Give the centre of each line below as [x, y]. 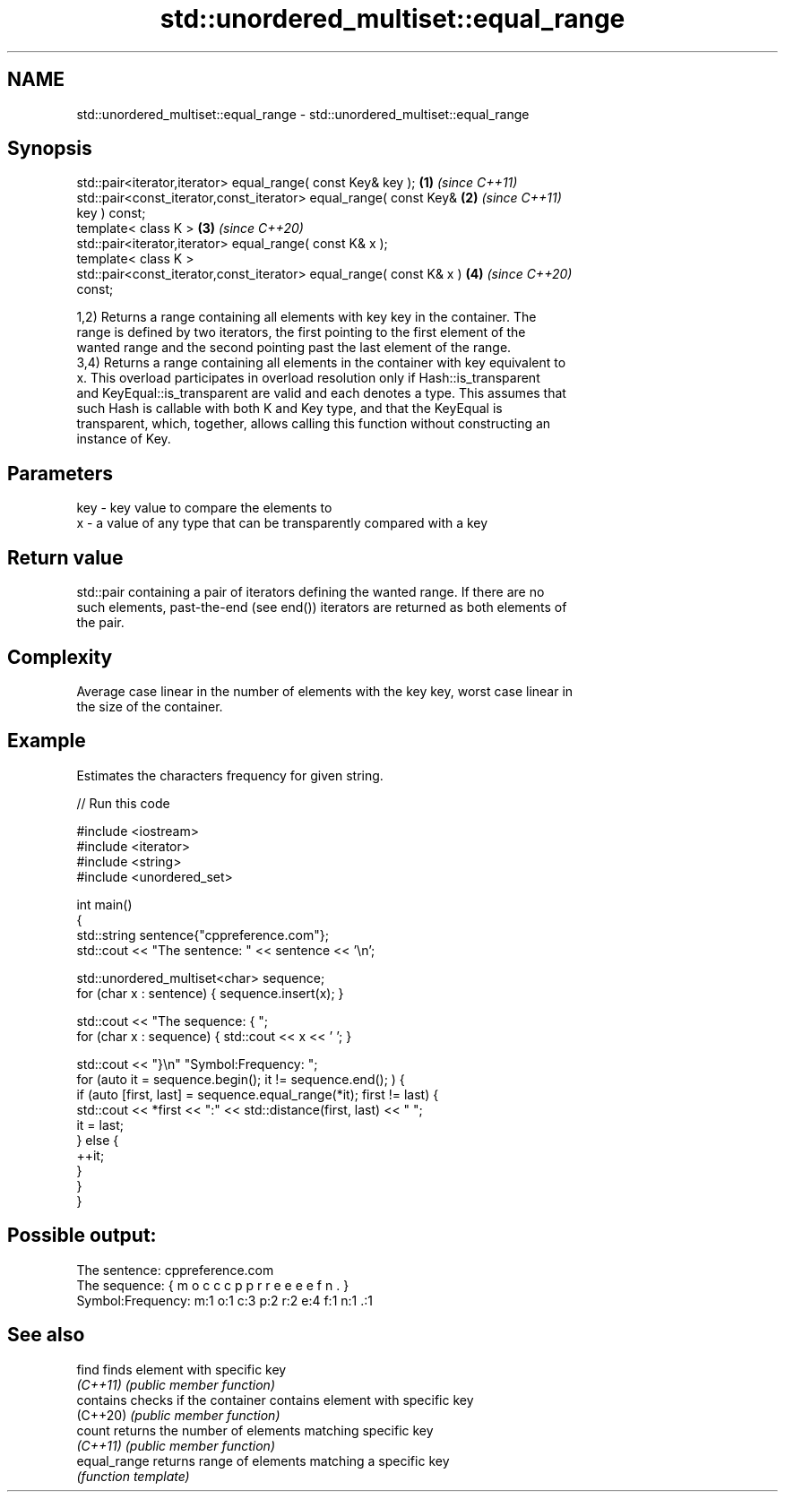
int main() [104, 904]
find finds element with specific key [181, 1369]
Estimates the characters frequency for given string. [230, 775]
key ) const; [111, 213]
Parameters [60, 473]
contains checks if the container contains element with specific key [275, 1400]
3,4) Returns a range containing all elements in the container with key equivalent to [321, 363]
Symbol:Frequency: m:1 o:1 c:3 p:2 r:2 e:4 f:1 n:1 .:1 [224, 1300]
